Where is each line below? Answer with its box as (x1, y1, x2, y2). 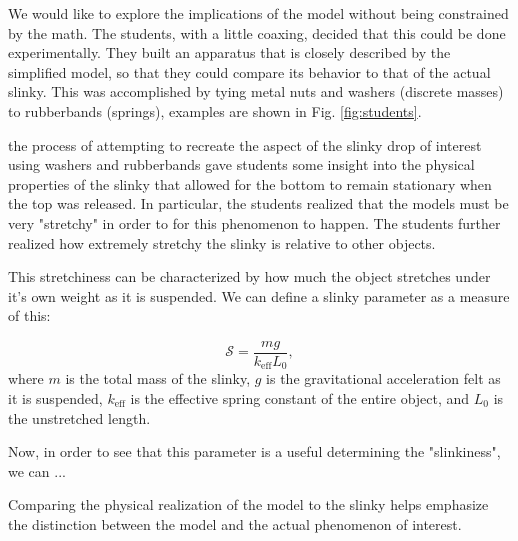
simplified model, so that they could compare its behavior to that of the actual (8, 61, 491, 82)
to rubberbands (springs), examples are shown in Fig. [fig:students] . (8, 100, 422, 121)
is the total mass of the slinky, (65, 368, 251, 389)
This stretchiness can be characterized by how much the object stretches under (8, 266, 491, 287)
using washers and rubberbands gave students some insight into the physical (8, 154, 475, 175)
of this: (8, 305, 51, 326)
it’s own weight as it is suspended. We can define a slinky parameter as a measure (8, 285, 510, 306)
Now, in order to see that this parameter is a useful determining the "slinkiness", (8, 441, 501, 462)
